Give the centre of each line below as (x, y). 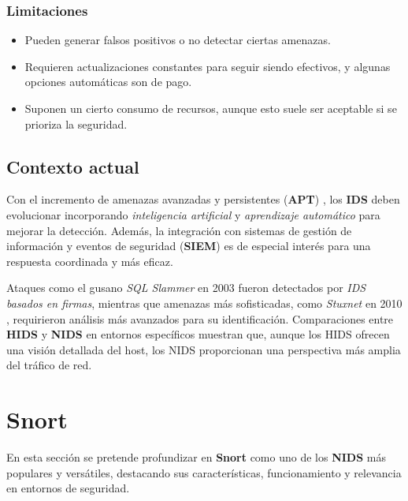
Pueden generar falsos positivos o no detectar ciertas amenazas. (178, 40)
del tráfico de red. (49, 365)
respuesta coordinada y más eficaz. (90, 261)
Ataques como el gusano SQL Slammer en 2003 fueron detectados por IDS (186, 288)
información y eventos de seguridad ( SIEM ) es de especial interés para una (189, 246)
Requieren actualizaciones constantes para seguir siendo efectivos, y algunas (208, 66)
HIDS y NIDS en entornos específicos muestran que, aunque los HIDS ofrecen (198, 334)
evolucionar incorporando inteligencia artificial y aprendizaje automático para (193, 214)
